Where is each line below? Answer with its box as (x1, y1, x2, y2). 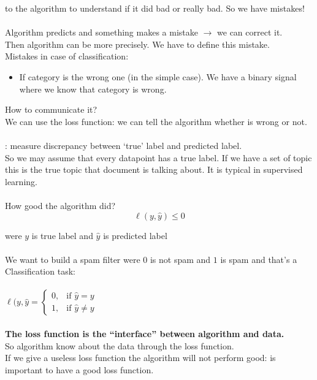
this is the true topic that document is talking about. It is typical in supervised (5, 163, 303, 176)
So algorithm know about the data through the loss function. (5, 339, 234, 352)
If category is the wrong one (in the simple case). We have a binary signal (19, 70, 297, 83)
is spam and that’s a (220, 253, 297, 265)
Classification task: (5, 265, 75, 278)
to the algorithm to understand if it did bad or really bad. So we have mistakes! (5, 2, 305, 14)
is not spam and (150, 253, 211, 265)
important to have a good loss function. (5, 363, 154, 376)
